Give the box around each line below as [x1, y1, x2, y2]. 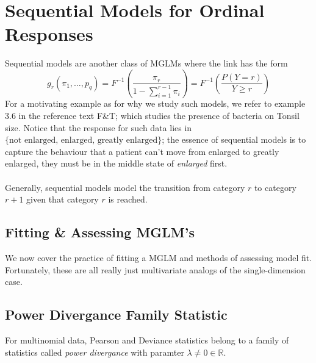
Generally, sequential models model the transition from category [5, 181, 245, 193]
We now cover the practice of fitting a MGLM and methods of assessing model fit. [5, 251, 312, 264]
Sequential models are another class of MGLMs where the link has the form [5, 57, 288, 70]
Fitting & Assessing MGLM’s [5, 223, 195, 242]
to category [254, 181, 296, 193]
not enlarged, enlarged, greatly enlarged [9, 136, 158, 145]
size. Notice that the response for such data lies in [5, 121, 192, 134]
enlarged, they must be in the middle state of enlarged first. [5, 157, 228, 170]
